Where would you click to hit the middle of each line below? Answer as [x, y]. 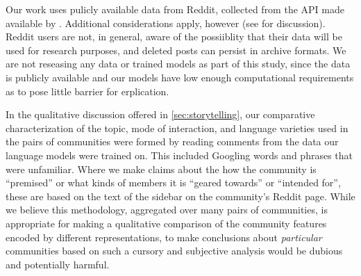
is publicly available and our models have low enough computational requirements [180, 77]
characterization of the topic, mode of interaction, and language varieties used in [177, 128]
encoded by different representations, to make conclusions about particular [164, 237]
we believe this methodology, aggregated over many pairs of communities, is [167, 210]
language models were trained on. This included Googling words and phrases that [179, 155]
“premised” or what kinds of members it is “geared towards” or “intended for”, [173, 182]
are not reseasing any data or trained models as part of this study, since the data [178, 64]
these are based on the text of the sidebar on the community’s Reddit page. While [180, 196]
